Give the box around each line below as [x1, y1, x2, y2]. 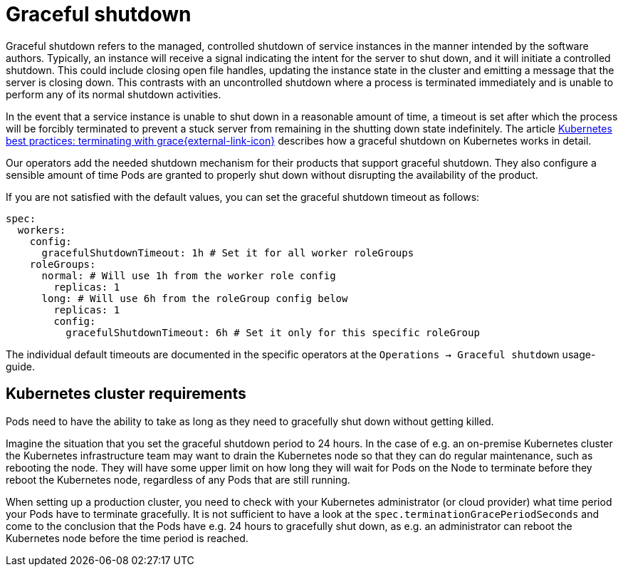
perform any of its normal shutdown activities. [6, 88, 221, 100]
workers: [17, 224, 66, 236]
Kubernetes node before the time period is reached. [6, 531, 248, 544]
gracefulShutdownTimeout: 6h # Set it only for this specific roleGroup [66, 326, 480, 338]
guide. [6, 360, 36, 373]
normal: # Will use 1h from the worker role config [41, 269, 336, 281]
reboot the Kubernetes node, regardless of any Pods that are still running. [6, 473, 350, 486]
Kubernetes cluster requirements [6, 385, 246, 403]
